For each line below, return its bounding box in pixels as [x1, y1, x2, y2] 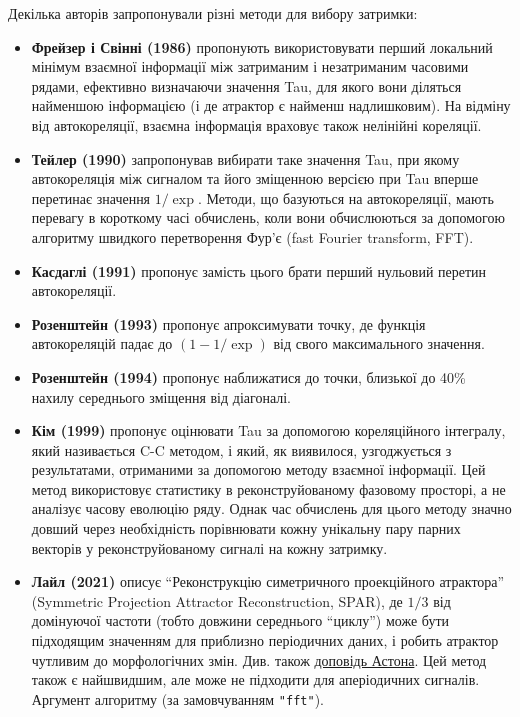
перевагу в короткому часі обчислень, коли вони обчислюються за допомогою [31, 207, 505, 228]
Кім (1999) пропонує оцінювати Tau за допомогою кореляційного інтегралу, [31, 420, 506, 441]
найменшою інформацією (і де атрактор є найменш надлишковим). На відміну [31, 95, 511, 116]
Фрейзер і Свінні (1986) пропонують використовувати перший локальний [31, 36, 493, 57]
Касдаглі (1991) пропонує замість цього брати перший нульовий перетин [31, 260, 487, 281]
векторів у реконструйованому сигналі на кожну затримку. [31, 537, 388, 558]
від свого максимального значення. [273, 333, 485, 354]
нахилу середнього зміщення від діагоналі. [31, 386, 291, 407]
